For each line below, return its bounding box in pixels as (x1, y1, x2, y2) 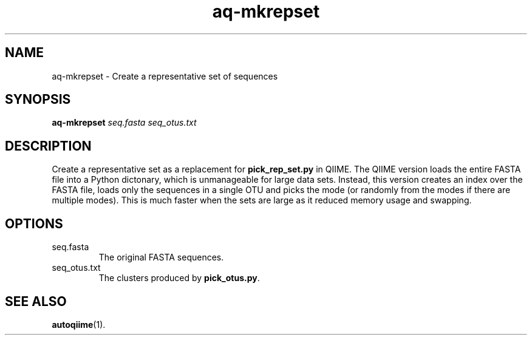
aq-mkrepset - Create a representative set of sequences (52, 70, 278, 81)
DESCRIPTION (5, 138, 92, 154)
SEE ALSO (5, 293, 67, 309)
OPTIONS (5, 216, 63, 231)
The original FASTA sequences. (98, 252, 224, 263)
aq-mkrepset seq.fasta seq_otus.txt (52, 117, 197, 128)
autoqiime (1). (52, 319, 106, 330)
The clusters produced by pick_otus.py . (98, 273, 260, 284)
